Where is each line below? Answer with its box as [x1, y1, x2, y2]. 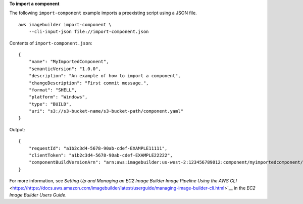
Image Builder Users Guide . [9, 192, 67, 198]
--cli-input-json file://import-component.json [28, 29, 149, 35]
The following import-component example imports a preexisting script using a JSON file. [9, 10, 197, 16]
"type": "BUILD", [28, 101, 72, 107]
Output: [9, 126, 25, 132]
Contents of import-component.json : [9, 40, 93, 46]
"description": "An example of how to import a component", [28, 73, 181, 79]
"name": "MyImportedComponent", [28, 59, 109, 65]
